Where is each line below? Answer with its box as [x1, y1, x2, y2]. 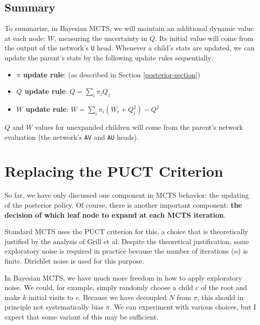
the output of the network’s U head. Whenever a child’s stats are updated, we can [4, 42, 254, 53]
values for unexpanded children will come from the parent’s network [34, 122, 243, 132]
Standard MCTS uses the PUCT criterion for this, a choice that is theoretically [4, 226, 248, 237]
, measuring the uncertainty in [54, 32, 147, 43]
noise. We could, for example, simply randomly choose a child [4, 282, 193, 293]
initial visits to [28, 292, 73, 302]
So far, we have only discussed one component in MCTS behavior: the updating [4, 190, 249, 200]
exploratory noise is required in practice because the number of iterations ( [4, 246, 234, 256]
